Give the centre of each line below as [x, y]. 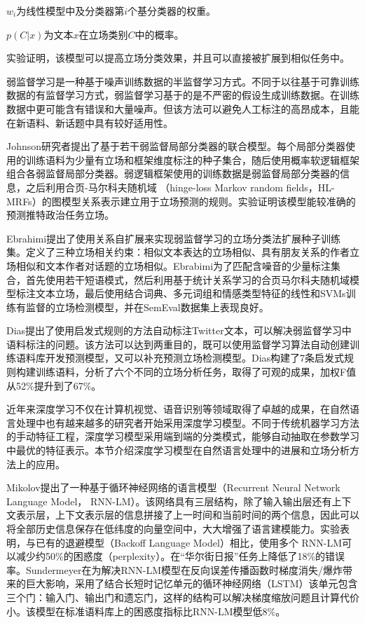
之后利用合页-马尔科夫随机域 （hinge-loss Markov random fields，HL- [180, 187]
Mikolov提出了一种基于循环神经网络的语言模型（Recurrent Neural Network [173, 487]
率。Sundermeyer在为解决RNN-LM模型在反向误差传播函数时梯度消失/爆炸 [174, 569]
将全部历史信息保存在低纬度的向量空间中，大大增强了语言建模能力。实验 [173, 528]
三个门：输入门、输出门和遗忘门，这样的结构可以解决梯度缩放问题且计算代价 [183, 597]
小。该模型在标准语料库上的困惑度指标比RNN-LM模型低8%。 [146, 611]
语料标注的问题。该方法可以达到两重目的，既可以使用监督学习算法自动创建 [178, 344]
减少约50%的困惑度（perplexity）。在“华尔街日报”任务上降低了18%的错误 [180, 556]
